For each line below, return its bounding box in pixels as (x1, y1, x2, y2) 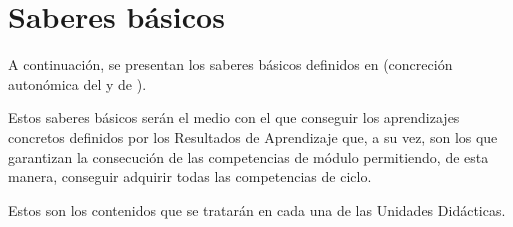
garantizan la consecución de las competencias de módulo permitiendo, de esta (8, 146, 489, 167)
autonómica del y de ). (8, 73, 147, 94)
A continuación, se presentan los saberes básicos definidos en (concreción (8, 54, 453, 75)
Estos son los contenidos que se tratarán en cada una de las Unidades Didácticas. (8, 199, 506, 220)
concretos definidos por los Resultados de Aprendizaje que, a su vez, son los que (8, 126, 498, 147)
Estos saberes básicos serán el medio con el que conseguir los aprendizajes (8, 107, 460, 128)
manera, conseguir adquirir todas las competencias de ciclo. (8, 166, 372, 187)
